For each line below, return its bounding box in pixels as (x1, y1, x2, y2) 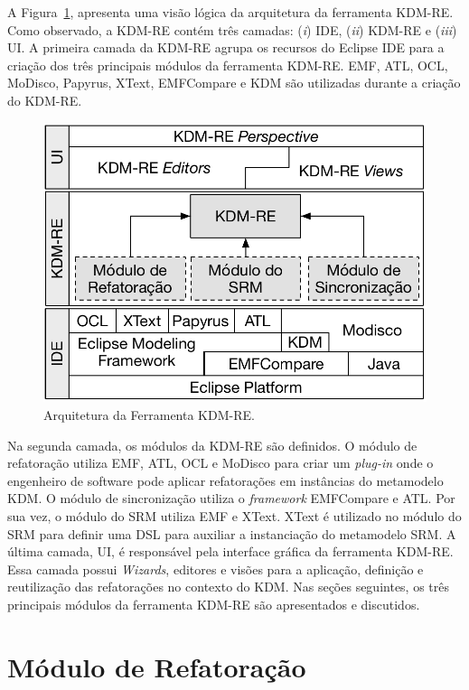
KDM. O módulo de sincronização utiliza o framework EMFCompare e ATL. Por (7, 489, 455, 508)
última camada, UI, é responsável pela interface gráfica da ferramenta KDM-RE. (7, 542, 454, 561)
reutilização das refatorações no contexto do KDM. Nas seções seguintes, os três (7, 577, 450, 596)
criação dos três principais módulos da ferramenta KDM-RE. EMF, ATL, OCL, (7, 55, 448, 74)
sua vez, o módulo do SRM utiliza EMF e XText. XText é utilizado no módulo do (7, 506, 462, 525)
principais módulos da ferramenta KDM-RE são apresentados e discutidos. (7, 594, 420, 613)
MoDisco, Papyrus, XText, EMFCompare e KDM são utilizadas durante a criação (7, 73, 461, 92)
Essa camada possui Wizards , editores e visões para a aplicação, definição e (7, 559, 424, 578)
